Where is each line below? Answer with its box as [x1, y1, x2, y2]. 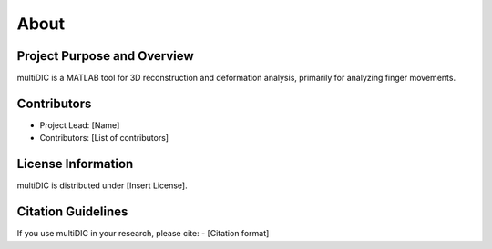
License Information [16, 156, 134, 172]
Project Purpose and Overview [16, 48, 195, 64]
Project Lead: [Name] [39, 119, 120, 131]
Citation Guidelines [16, 204, 128, 220]
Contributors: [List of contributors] [39, 133, 169, 144]
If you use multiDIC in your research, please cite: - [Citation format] [16, 228, 270, 239]
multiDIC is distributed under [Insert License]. [16, 180, 189, 191]
